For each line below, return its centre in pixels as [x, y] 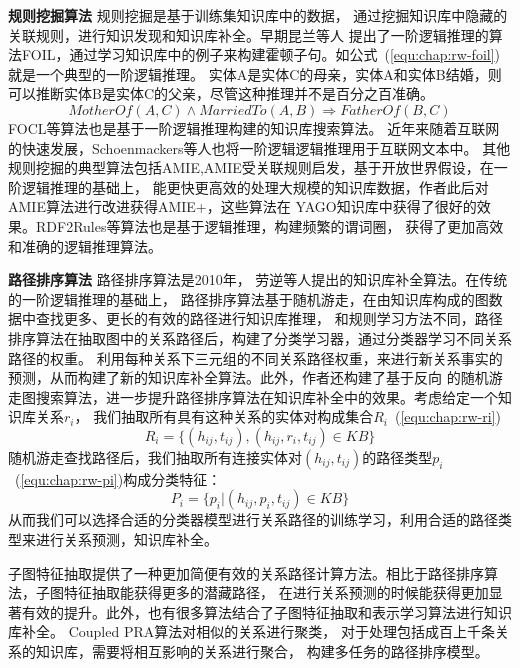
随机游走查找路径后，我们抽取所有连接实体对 [155, 456]
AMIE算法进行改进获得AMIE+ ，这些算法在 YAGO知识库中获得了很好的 [242, 206]
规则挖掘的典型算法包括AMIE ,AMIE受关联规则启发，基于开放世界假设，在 [251, 167]
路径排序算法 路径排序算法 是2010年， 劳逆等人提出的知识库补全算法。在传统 [258, 279]
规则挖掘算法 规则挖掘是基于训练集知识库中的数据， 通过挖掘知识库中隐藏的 [258, 15]
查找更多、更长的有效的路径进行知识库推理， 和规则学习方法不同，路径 [269, 318]
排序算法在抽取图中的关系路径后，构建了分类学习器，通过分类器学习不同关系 [260, 337]
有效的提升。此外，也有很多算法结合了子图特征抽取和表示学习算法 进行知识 [266, 611]
